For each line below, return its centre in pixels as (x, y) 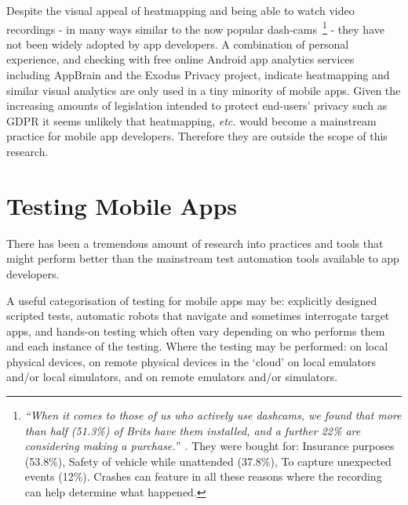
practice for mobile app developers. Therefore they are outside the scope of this (197, 136)
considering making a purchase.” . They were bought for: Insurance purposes (209, 446)
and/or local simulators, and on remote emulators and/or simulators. (172, 377)
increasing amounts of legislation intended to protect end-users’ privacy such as (197, 105)
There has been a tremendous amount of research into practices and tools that (195, 243)
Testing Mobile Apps (122, 205)
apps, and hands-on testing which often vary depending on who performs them (196, 331)
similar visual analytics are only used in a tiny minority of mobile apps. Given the (204, 90)
